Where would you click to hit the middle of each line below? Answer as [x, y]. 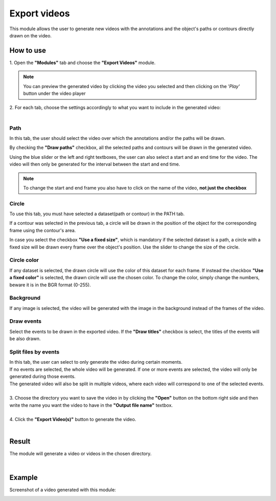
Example [24, 477]
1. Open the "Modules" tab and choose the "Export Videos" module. [83, 62]
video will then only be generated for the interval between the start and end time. [95, 164]
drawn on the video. [31, 35]
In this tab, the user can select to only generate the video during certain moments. [96, 362]
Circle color [24, 260]
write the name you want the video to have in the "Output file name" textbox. [91, 405]
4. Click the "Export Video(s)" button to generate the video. [73, 420]
